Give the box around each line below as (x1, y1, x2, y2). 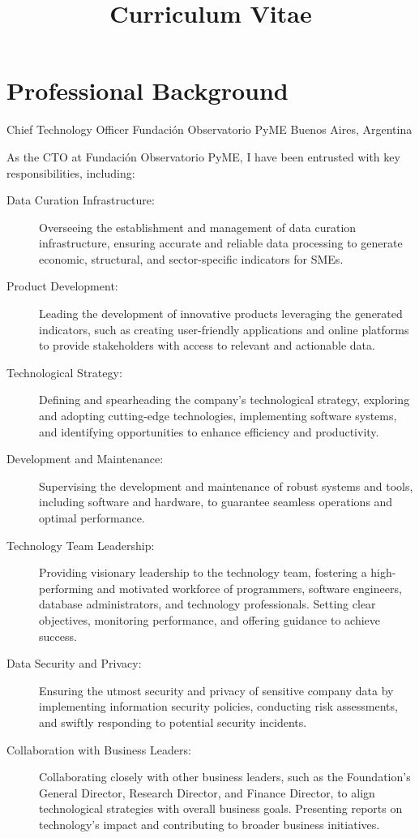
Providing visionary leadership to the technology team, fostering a (39, 564, 367, 581)
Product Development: (6, 277, 118, 294)
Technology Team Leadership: (6, 536, 155, 553)
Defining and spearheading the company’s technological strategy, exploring (39, 391, 410, 408)
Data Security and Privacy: (6, 655, 142, 672)
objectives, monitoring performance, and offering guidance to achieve (39, 611, 381, 628)
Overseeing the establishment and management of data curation (39, 218, 357, 235)
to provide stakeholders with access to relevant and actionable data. (39, 337, 375, 354)
